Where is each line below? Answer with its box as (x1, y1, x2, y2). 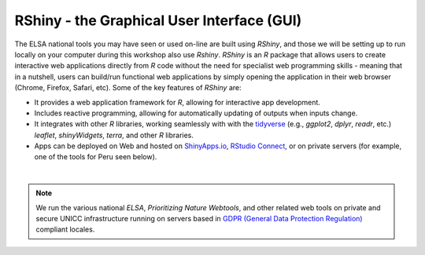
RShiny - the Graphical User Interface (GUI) (14, 12, 302, 29)
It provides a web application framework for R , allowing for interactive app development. (34, 97, 320, 107)
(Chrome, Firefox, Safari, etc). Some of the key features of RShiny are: (14, 83, 242, 93)
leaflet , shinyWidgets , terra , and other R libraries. (34, 130, 194, 140)
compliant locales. (35, 224, 95, 235)
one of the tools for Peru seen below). (34, 152, 157, 162)
